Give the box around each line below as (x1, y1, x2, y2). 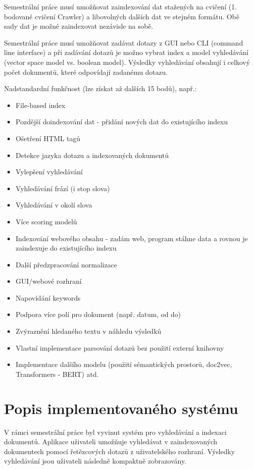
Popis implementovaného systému (4, 398, 238, 418)
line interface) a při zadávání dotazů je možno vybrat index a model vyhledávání (4, 47, 249, 57)
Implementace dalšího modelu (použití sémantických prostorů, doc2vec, (15, 359, 232, 369)
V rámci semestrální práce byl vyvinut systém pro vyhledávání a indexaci (4, 426, 227, 437)
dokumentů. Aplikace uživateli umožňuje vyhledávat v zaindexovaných (4, 436, 217, 447)
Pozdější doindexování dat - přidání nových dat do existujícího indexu (15, 116, 228, 127)
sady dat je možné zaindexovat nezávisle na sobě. (4, 21, 153, 31)
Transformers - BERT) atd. (15, 368, 99, 379)
